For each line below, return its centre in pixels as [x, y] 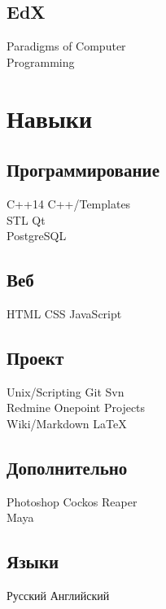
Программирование [83, 170]
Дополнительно [67, 467]
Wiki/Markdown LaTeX [67, 423]
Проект [35, 357]
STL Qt [26, 219]
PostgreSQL [37, 236]
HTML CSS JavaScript [64, 313]
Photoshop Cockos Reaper [72, 501]
